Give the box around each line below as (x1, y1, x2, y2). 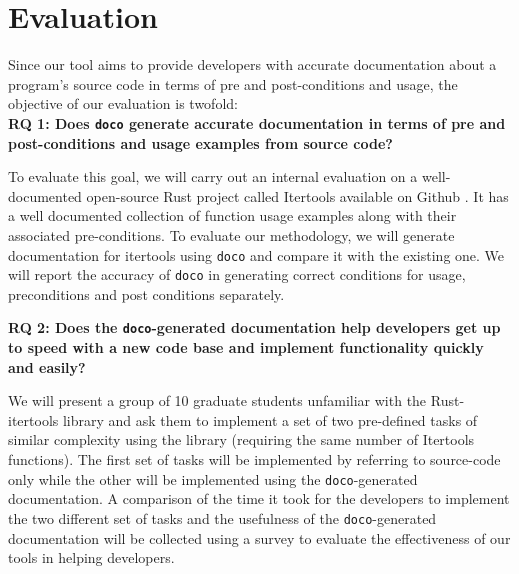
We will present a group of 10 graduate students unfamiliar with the (8, 390, 427, 411)
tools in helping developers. (8, 547, 175, 568)
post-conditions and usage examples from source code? (8, 132, 393, 153)
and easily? (8, 356, 86, 377)
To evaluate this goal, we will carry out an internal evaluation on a (8, 166, 418, 187)
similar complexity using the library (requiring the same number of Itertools (8, 429, 475, 450)
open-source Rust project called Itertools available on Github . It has (86, 185, 509, 206)
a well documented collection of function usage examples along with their (8, 205, 457, 226)
